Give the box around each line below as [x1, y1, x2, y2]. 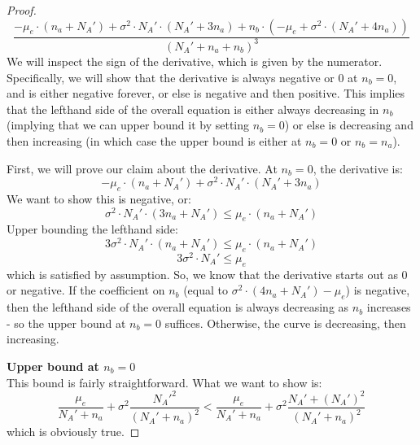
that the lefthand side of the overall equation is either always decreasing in [7, 100, 379, 117]
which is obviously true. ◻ [7, 423, 140, 440]
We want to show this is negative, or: [7, 190, 191, 207]
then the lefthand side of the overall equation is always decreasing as [7, 299, 349, 316]
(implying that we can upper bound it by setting [7, 116, 250, 133]
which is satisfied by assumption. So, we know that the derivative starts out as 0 [7, 265, 408, 282]
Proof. [7, 2, 37, 18]
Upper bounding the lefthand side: [7, 220, 178, 238]
